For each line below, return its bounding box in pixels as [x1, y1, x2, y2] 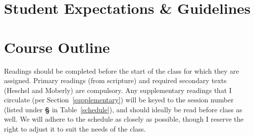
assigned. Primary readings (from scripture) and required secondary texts [4, 75, 227, 86]
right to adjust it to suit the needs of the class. [4, 124, 146, 134]
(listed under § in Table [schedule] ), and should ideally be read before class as [4, 104, 242, 114]
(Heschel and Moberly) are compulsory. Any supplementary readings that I [4, 85, 232, 95]
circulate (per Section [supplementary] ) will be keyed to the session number [4, 94, 234, 105]
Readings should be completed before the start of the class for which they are [4, 65, 239, 76]
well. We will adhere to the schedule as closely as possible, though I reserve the [4, 114, 244, 124]
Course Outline [4, 37, 110, 57]
